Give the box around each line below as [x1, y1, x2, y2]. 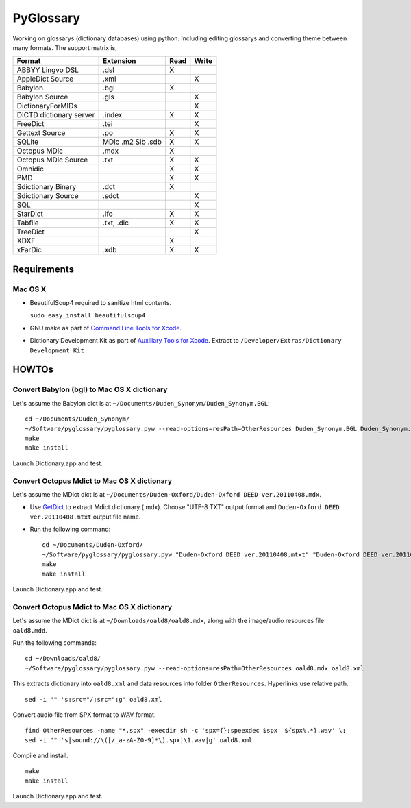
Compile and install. [12, 751, 68, 760]
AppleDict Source [16, 74, 74, 84]
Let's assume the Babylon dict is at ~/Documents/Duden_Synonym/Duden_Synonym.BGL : [12, 399, 270, 407]
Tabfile [16, 218, 39, 228]
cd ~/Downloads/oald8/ [25, 654, 101, 663]
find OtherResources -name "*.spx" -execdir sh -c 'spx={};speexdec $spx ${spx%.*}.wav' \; [25, 726, 347, 735]
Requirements [12, 263, 75, 275]
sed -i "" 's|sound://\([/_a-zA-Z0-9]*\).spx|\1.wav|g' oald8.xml [25, 736, 253, 744]
